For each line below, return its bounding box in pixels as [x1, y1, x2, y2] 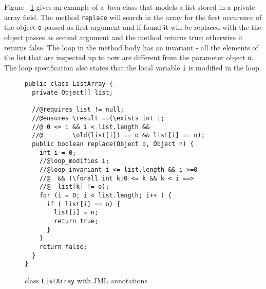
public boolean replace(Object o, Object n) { [32, 140, 194, 148]
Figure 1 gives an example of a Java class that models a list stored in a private [4, 2, 255, 12]
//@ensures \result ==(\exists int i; [32, 115, 165, 122]
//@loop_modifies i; [39, 157, 109, 165]
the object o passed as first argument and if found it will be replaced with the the [4, 22, 261, 32]
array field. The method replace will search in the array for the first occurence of [4, 11, 262, 22]
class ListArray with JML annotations [25, 275, 147, 285]
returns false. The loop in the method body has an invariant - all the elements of [4, 42, 258, 52]
